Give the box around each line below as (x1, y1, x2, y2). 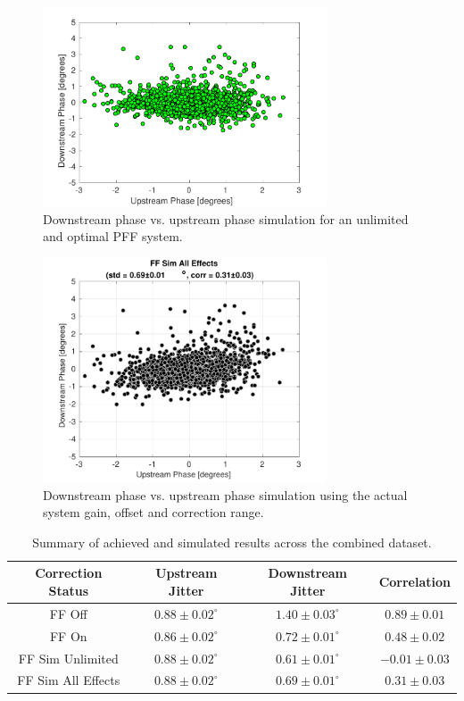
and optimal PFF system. (43, 227, 183, 246)
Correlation (378, 572, 451, 591)
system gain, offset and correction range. (43, 503, 264, 522)
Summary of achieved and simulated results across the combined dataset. (32, 532, 432, 551)
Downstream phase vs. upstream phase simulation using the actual (43, 485, 408, 504)
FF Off (49, 604, 87, 622)
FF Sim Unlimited (18, 648, 119, 667)
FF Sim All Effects (17, 671, 120, 689)
